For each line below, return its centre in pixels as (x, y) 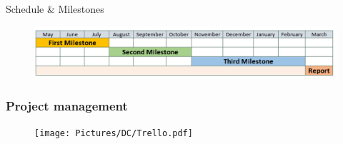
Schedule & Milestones (55, 9)
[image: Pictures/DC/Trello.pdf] (114, 133)
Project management (67, 105)
